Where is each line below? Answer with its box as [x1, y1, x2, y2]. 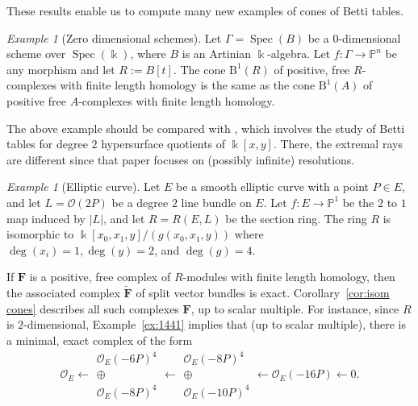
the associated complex [6, 284, 120, 301]
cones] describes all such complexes [6, 300, 179, 317]
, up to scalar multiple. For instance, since [190, 300, 399, 317]
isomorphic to [6, 226, 74, 242]
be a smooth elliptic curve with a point [176, 178, 369, 195]
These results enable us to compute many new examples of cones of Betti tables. [6, 2, 404, 19]
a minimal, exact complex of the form [6, 331, 193, 348]
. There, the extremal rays [273, 135, 403, 152]
